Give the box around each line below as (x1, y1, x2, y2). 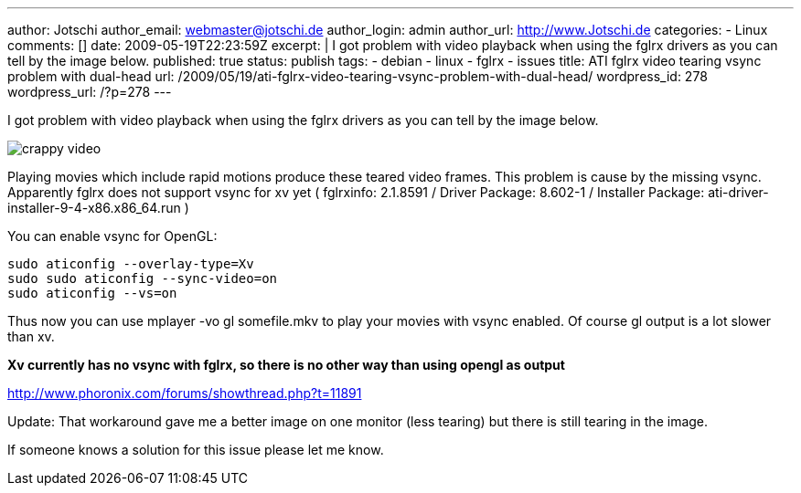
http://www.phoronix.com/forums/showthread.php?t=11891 (7, 385, 362, 401)
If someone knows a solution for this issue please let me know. (7, 442, 384, 457)
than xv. (7, 329, 55, 344)
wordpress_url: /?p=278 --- (7, 84, 172, 100)
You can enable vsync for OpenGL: (7, 228, 218, 244)
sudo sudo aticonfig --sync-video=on (7, 271, 278, 286)
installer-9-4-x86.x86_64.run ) (7, 200, 189, 215)
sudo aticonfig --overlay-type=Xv (7, 257, 254, 271)
